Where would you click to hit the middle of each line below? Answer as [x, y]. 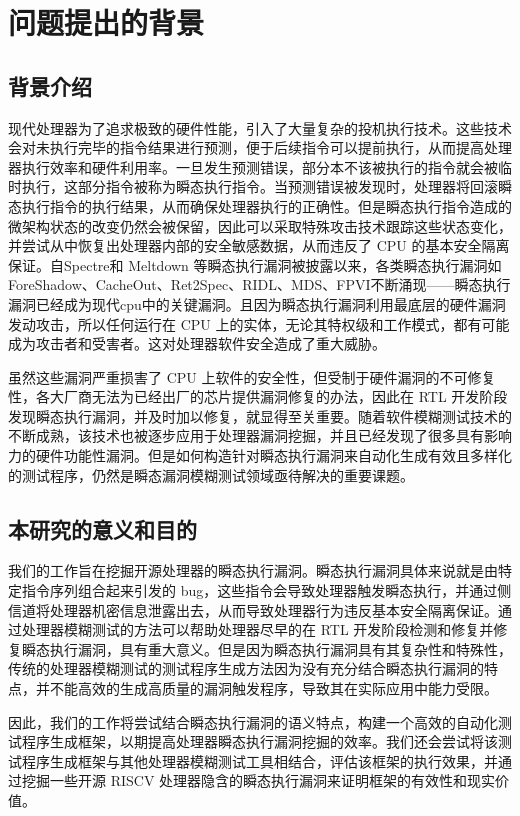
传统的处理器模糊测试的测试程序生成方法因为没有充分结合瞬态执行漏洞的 [246, 668]
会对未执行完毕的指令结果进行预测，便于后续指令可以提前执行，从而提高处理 [260, 147]
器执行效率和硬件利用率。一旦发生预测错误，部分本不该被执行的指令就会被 [253, 166]
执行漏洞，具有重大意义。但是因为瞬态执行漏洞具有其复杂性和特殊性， [280, 648]
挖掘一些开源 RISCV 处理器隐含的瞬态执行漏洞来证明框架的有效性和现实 [258, 780]
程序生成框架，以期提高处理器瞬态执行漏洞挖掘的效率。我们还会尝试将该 [259, 741]
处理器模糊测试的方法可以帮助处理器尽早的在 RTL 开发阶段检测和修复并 [257, 629]
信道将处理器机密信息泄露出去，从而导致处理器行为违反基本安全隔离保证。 [253, 609]
